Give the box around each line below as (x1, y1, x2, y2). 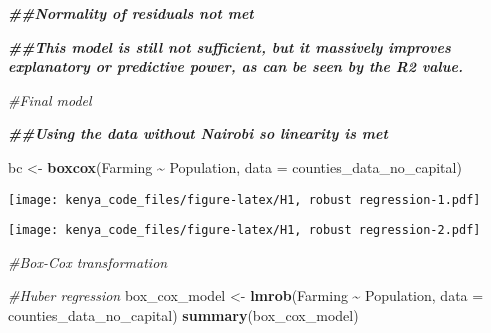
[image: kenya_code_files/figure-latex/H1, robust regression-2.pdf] (8, 223, 481, 238)
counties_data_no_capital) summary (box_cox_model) (8, 305, 359, 326)
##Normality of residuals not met (8, 3, 254, 23)
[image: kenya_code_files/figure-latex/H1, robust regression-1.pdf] (8, 192, 481, 207)
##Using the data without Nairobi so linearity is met (8, 123, 388, 144)
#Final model (8, 89, 92, 110)
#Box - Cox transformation (8, 251, 168, 272)
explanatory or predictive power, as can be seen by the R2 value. (8, 56, 463, 77)
